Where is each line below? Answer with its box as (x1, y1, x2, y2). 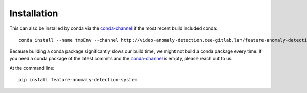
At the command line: (9, 65, 55, 71)
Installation (9, 8, 58, 19)
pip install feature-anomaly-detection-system (18, 77, 138, 82)
